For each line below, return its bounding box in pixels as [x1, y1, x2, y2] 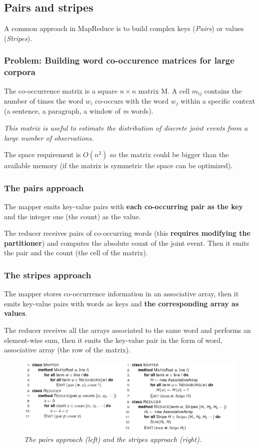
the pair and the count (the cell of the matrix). [4, 247, 148, 258]
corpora [4, 66, 35, 78]
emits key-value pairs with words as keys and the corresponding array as [4, 298, 239, 308]
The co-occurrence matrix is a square [4, 85, 117, 96]
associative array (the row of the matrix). [4, 344, 131, 355]
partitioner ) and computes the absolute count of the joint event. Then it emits [4, 237, 249, 248]
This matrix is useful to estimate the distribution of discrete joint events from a [4, 123, 248, 133]
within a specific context [180, 95, 255, 106]
